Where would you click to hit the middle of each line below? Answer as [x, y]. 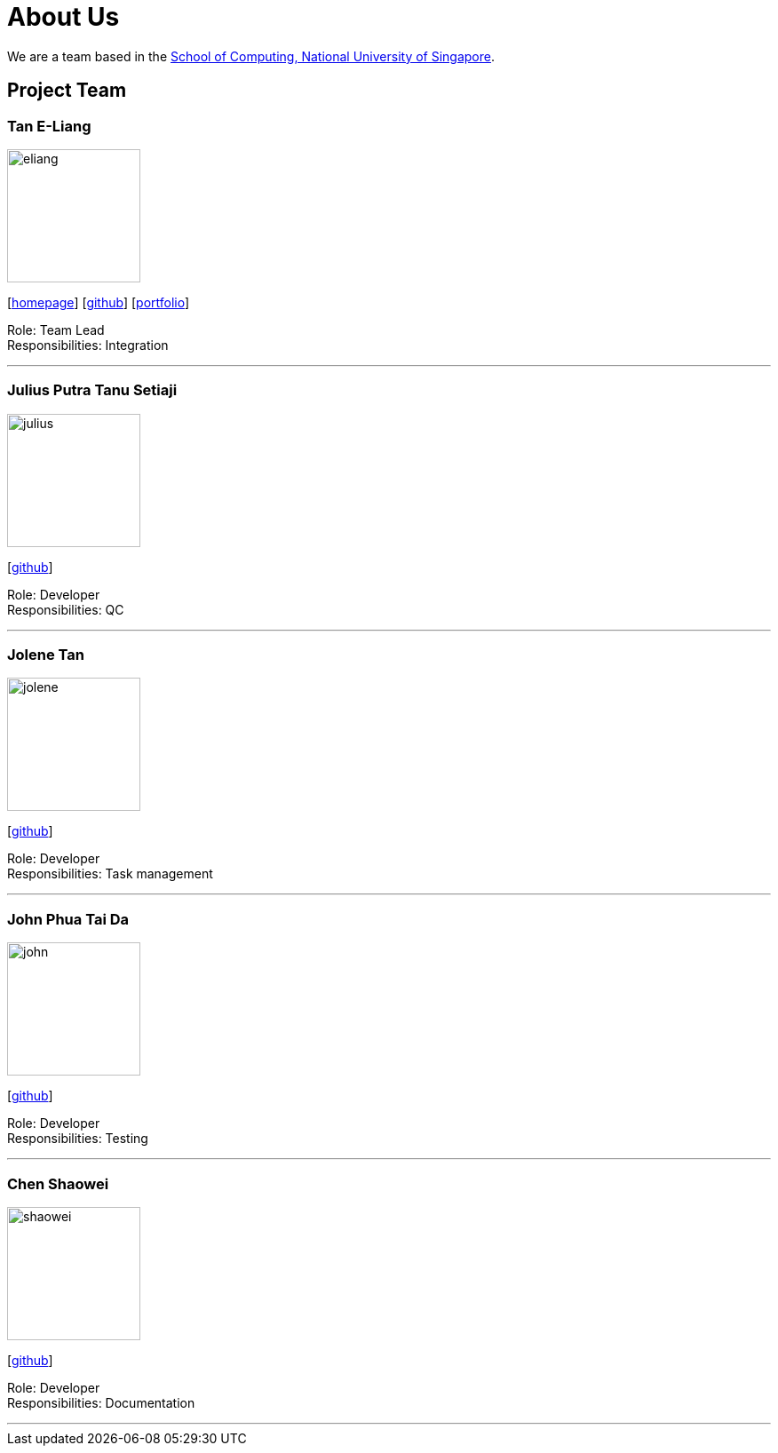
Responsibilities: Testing [78, 1139]
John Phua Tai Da [68, 919]
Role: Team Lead [56, 330]
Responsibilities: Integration [88, 345]
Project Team [67, 91]
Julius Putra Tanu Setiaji [92, 390]
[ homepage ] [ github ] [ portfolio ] [99, 302]
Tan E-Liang [49, 126]
